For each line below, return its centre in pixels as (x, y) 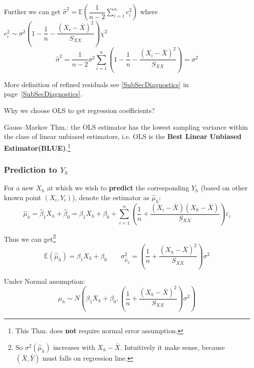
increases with (74, 347)
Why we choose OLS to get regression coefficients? (79, 110)
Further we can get (32, 11)
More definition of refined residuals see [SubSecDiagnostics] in (96, 84)
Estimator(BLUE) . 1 (37, 147)
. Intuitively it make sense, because (173, 347)
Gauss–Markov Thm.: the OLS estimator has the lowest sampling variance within (126, 126)
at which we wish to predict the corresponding (118, 188)
